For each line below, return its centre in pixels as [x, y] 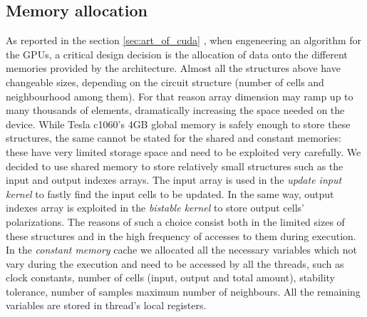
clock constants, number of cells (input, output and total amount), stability [170, 277]
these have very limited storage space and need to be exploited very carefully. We [183, 151]
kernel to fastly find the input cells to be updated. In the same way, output [170, 193]
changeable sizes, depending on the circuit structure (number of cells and [165, 82]
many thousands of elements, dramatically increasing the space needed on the [175, 110]
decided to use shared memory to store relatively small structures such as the [175, 166]
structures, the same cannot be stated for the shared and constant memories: [174, 138]
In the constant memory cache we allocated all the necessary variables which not [181, 250]
